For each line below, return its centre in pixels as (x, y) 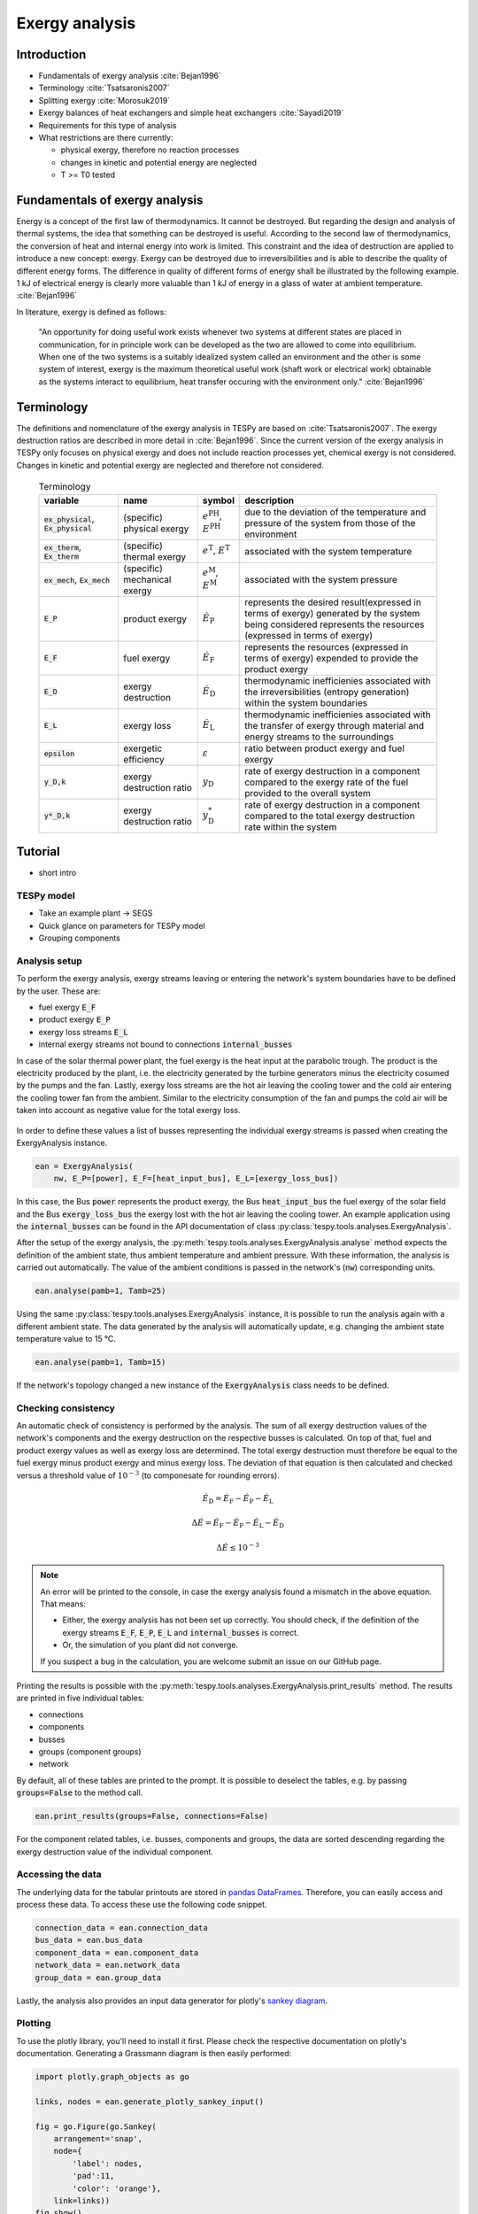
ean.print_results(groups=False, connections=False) (152, 1816)
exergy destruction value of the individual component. (115, 1852)
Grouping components (80, 938)
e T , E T (216, 550)
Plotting (34, 2024)
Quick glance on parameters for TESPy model (122, 925)
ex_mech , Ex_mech (77, 579)
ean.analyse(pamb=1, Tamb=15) (100, 1362)
